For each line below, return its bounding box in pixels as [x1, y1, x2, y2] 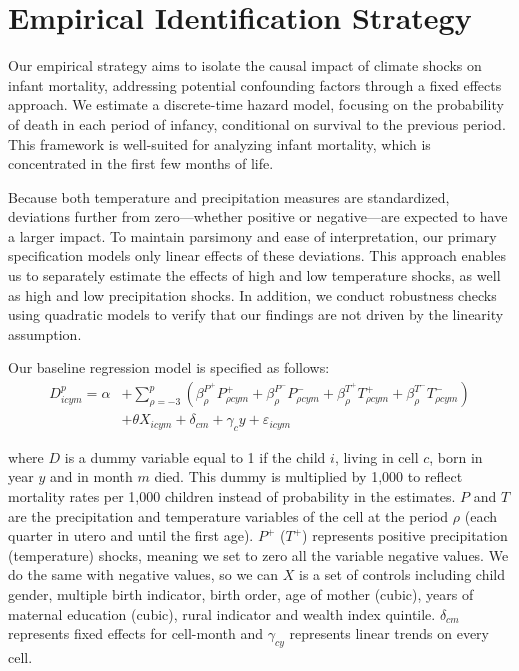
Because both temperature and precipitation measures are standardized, [8, 186, 450, 207]
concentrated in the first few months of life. [8, 153, 274, 174]
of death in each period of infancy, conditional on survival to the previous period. [8, 113, 506, 134]
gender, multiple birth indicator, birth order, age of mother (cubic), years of [8, 584, 474, 605]
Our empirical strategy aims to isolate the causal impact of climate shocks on [8, 55, 482, 76]
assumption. [8, 323, 82, 344]
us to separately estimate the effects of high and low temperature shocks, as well [8, 265, 501, 286]
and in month [49, 466, 133, 487]
